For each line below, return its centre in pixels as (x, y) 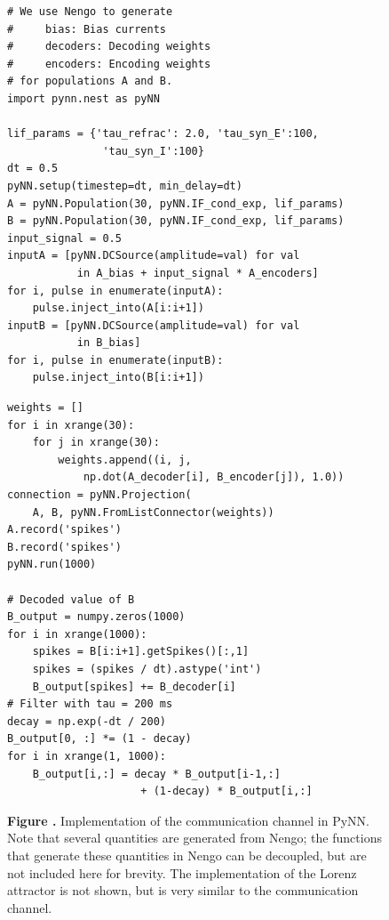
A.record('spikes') (64, 530)
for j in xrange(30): (96, 443)
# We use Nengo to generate (90, 12)
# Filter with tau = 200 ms (90, 704)
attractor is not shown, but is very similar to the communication (183, 890)
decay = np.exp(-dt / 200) (87, 721)
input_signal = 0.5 (64, 238)
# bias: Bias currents (87, 29)
